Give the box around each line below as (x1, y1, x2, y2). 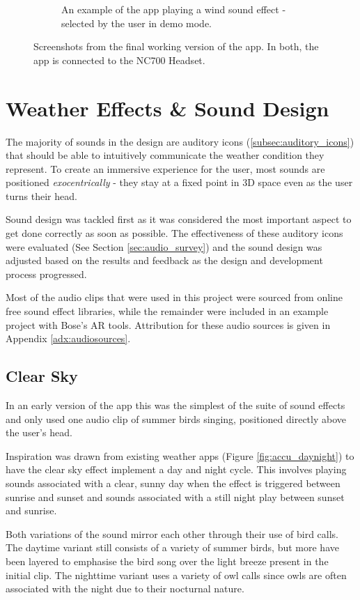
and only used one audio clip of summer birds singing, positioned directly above (6, 411, 346, 426)
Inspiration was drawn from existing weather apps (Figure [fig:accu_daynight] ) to (6, 448, 354, 463)
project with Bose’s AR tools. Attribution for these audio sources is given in (6, 317, 331, 332)
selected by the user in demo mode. (61, 15, 212, 30)
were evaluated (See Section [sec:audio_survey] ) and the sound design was (6, 239, 322, 254)
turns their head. (6, 188, 77, 203)
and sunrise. (6, 503, 57, 518)
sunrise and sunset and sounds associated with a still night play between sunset (6, 489, 345, 504)
